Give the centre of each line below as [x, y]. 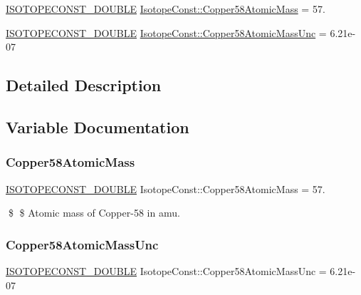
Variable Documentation [98, 126]
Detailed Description [84, 85]
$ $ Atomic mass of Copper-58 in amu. [94, 213]
